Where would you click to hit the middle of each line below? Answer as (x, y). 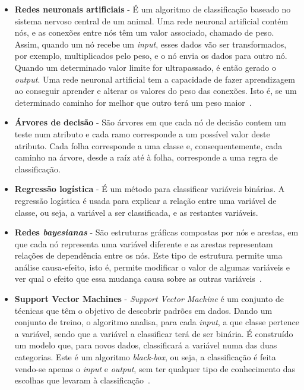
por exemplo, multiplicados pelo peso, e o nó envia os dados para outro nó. (151, 56)
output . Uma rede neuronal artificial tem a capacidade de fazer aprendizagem (155, 79)
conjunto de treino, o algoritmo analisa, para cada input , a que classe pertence (157, 322)
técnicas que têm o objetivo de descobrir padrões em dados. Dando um (143, 310)
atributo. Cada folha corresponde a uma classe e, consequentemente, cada (148, 145)
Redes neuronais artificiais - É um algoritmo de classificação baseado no (153, 9)
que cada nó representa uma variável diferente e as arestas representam (144, 243)
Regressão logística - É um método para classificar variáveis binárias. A (150, 189)
